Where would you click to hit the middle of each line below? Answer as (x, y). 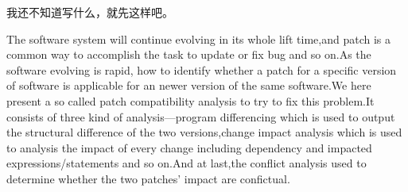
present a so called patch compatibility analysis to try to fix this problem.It (190, 100)
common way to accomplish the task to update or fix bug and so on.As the (189, 54)
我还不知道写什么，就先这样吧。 (90, 12)
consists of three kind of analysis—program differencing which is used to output (201, 116)
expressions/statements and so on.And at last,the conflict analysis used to (187, 163)
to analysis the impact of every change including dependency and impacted (189, 147)
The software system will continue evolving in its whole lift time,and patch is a (198, 38)
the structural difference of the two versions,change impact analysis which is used (204, 132)
